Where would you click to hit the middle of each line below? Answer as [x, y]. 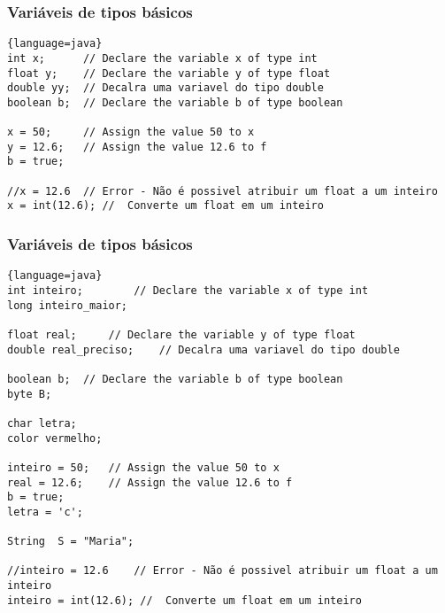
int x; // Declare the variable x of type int [162, 58]
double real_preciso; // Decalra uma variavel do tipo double [203, 349]
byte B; [30, 394]
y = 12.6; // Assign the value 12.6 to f [137, 147]
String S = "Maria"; [71, 542]
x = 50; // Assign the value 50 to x [131, 132]
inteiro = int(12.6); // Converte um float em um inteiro [184, 600]
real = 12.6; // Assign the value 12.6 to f [150, 482]
